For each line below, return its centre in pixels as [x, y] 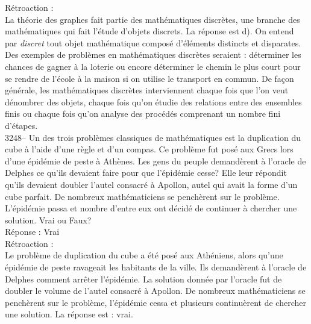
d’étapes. [21, 125]
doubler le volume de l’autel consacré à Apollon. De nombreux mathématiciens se [155, 291]
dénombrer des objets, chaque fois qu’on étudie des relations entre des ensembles [153, 101]
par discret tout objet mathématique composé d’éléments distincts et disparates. [153, 42]
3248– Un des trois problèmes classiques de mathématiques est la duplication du [153, 137]
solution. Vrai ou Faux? [48, 220]
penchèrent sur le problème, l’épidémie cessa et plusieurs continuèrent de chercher [155, 302]
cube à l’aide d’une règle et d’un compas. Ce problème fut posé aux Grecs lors [149, 149]
